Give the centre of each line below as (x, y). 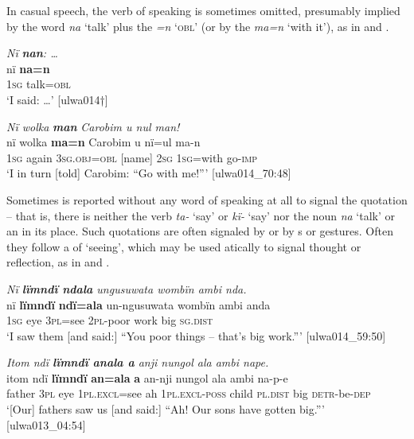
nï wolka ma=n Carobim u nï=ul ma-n (103, 142)
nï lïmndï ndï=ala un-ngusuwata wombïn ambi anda (139, 304)
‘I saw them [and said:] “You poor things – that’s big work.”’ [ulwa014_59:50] (196, 335)
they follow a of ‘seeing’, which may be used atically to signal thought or (184, 246)
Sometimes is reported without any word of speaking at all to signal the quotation (207, 199)
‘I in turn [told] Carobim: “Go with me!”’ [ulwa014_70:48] (149, 173)
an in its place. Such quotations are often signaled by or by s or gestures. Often (200, 231)
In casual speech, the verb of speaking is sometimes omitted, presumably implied (203, 10)
